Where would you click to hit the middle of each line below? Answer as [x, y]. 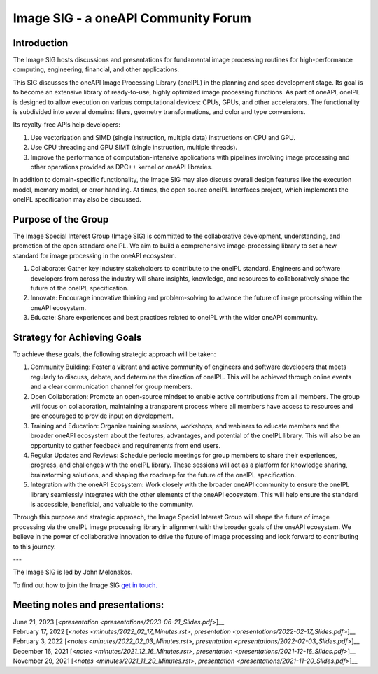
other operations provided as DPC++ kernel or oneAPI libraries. [121, 167]
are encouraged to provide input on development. [102, 416]
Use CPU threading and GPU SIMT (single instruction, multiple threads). [134, 148]
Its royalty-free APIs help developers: [66, 125]
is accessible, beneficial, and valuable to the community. [112, 504]
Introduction [41, 43]
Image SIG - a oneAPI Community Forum [132, 18]
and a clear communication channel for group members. [112, 387]
